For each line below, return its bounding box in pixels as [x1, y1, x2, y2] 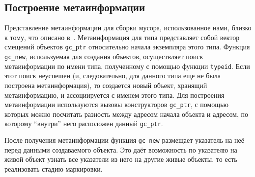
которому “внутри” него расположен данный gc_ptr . [4, 118, 163, 129]
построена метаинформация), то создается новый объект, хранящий [4, 80, 207, 90]
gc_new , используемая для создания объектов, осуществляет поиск [4, 51, 203, 62]
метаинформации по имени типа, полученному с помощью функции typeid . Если [4, 61, 250, 71]
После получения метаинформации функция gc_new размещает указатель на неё [4, 135, 244, 145]
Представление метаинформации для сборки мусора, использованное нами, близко [4, 22, 252, 33]
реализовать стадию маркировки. [4, 163, 103, 174]
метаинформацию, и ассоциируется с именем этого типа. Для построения [4, 89, 225, 100]
